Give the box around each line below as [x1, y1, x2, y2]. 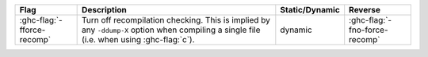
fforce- [19, 24, 46, 35]
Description [82, 5, 127, 15]
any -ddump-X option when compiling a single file [82, 24, 261, 35]
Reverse [349, 5, 380, 15]
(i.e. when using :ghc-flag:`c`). [82, 34, 195, 45]
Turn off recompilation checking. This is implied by [82, 15, 271, 25]
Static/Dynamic [280, 5, 340, 15]
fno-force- [349, 24, 388, 35]
